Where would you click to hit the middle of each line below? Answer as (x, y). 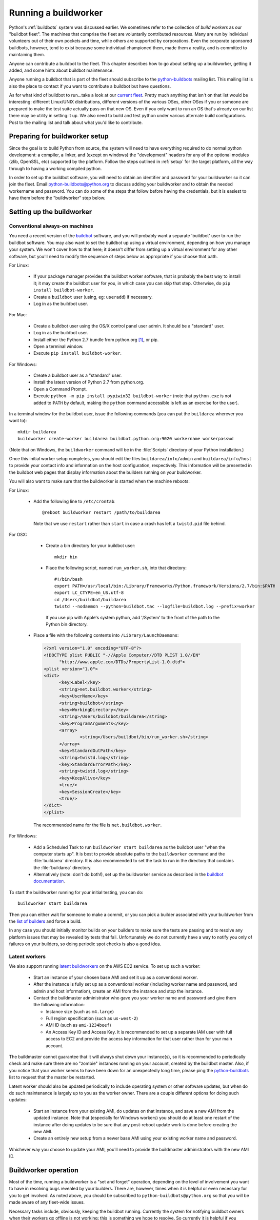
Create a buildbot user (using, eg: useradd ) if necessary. (93, 297)
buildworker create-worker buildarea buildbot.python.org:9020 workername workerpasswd (126, 439)
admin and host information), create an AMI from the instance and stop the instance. (118, 991)
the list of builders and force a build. (45, 921)
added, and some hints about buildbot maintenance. (61, 70)
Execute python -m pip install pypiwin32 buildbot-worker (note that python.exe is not (132, 396)
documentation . (49, 881)
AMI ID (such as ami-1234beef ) (79, 1025)
